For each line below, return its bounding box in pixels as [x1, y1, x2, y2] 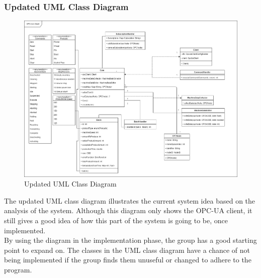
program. [4, 264, 32, 274]
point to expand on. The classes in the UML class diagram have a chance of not [4, 244, 250, 255]
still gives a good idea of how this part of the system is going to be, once [4, 215, 228, 226]
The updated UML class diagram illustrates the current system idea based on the [4, 195, 255, 206]
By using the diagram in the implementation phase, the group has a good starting [4, 235, 257, 245]
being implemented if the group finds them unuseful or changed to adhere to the [4, 254, 251, 265]
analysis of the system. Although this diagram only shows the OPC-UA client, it [4, 205, 252, 216]
